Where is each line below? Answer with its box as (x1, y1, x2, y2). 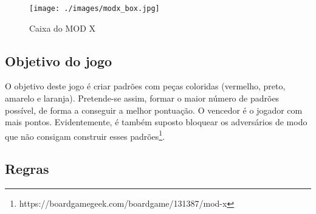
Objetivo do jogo (5, 51, 112, 70)
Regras (5, 159, 49, 178)
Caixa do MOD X (29, 21, 96, 34)
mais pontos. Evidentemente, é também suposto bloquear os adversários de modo (5, 116, 307, 128)
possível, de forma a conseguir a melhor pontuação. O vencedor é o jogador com (5, 103, 303, 116)
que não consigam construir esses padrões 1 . (5, 128, 165, 142)
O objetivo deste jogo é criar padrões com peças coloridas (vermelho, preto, (5, 80, 286, 92)
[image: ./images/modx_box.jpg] (29, 4, 160, 13)
